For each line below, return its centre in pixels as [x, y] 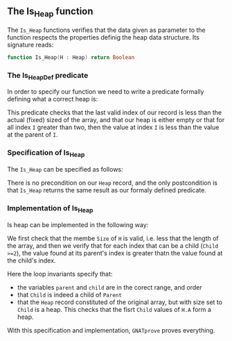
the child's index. [32, 260]
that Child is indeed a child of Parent [70, 294]
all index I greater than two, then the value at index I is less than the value [113, 127]
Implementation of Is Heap [50, 209]
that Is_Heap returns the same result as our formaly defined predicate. [107, 190]
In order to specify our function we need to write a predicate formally [106, 92]
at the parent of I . [33, 135]
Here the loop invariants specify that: [60, 274]
